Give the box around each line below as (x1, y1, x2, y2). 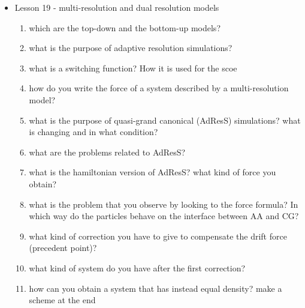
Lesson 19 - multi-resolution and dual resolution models (14, 1, 219, 13)
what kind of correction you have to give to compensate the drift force (29, 229, 287, 242)
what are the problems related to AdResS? (29, 145, 186, 158)
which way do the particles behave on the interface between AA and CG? (29, 210, 299, 222)
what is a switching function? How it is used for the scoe (29, 61, 237, 74)
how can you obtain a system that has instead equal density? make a (29, 282, 282, 294)
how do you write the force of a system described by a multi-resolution (29, 82, 289, 94)
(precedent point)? (29, 241, 97, 254)
